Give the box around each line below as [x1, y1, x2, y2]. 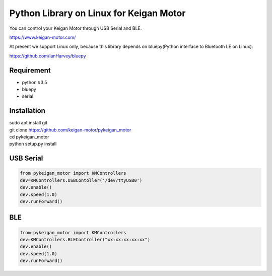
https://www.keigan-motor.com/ [9, 34, 76, 40]
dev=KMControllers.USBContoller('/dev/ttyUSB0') [20, 177, 143, 183]
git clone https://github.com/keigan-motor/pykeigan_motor [9, 126, 131, 133]
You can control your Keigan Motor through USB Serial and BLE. [9, 25, 142, 31]
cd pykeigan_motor [9, 134, 50, 140]
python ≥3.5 [22, 79, 47, 85]
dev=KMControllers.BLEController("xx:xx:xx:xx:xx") [20, 237, 151, 243]
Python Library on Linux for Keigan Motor [9, 8, 186, 19]
